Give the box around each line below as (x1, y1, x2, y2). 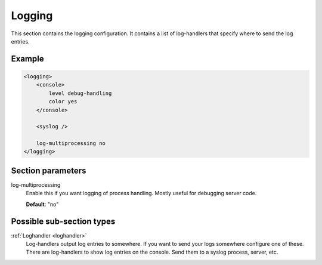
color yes (48, 98, 78, 105)
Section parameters (11, 165, 86, 175)
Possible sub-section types (11, 216, 116, 226)
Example (11, 54, 44, 64)
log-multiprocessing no (36, 140, 106, 147)
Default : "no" (26, 201, 59, 208)
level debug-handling (48, 90, 112, 97)
